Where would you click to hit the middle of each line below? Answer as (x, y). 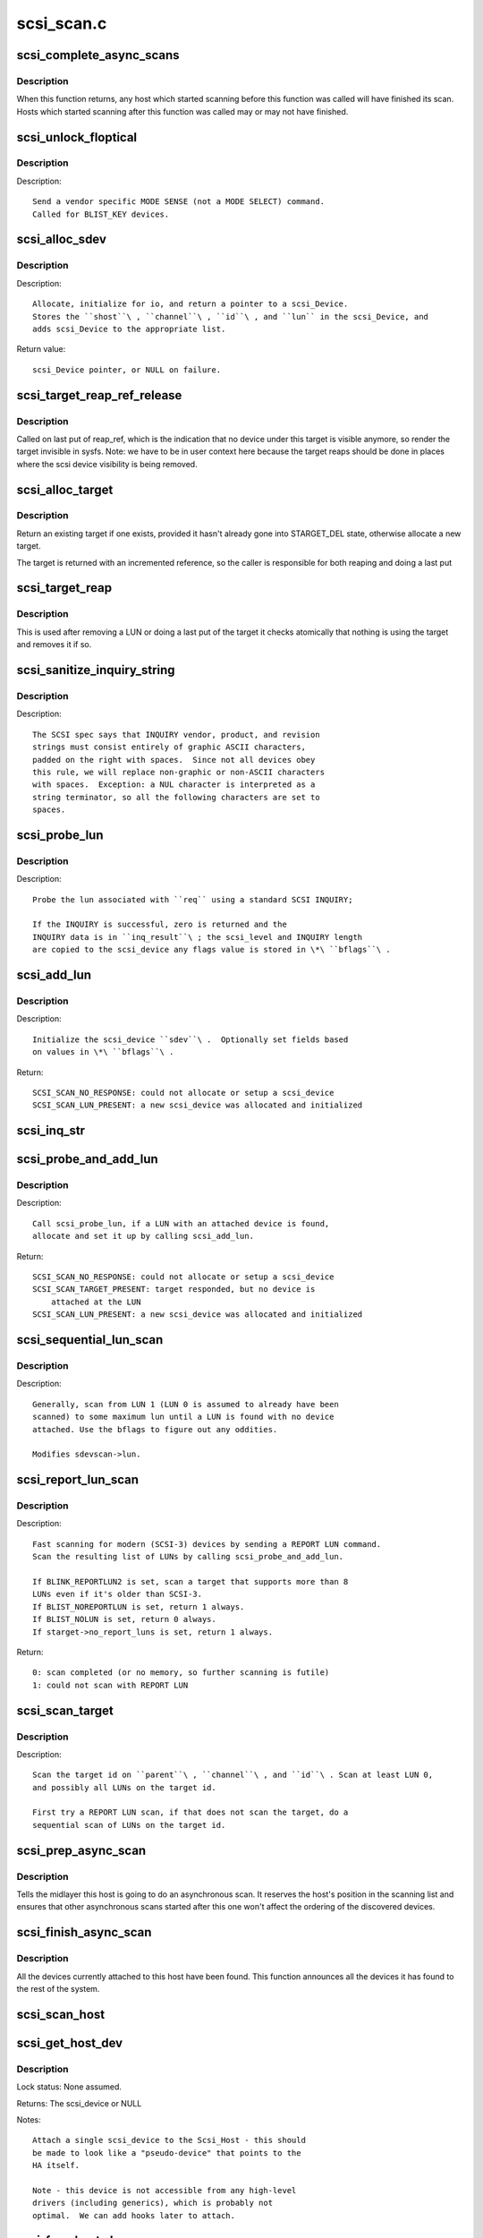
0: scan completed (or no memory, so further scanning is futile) (181, 1673)
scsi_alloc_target (65, 489)
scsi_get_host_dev (70, 2042)
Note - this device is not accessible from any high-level (165, 2190)
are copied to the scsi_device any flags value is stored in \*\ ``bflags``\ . (212, 950)
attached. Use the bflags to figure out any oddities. (155, 1429)
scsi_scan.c (62, 23)
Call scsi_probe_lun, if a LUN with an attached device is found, (181, 1223)
